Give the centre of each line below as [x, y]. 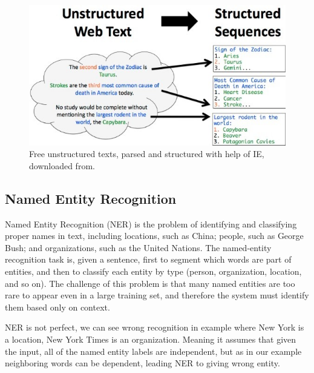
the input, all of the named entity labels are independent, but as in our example [153, 351]
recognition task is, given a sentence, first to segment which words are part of [148, 259]
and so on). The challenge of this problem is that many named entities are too [150, 283]
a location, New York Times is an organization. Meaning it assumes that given [151, 339]
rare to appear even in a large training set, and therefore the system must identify [157, 295]
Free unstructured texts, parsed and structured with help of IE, [147, 154]
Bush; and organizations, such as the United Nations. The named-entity [138, 247]
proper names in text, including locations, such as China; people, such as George [154, 236]
